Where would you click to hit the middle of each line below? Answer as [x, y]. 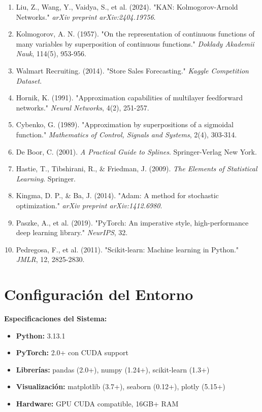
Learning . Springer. [46, 178]
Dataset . [29, 80]
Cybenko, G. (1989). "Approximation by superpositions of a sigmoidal [125, 124]
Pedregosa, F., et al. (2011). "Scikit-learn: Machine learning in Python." [127, 249]
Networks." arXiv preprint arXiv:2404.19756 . [86, 16]
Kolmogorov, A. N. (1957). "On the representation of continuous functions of [135, 34]
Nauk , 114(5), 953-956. [51, 53]
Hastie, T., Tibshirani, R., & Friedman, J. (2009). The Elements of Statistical [137, 168]
